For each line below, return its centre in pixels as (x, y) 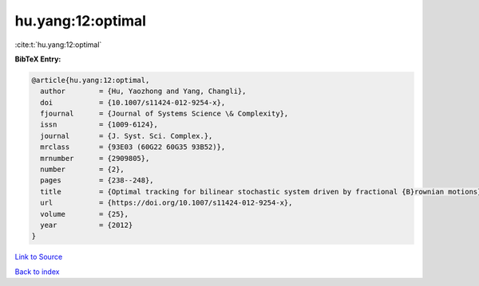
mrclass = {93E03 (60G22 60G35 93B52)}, (133, 147)
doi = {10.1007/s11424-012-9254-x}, (133, 102)
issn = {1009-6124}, (99, 125)
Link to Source (39, 257)
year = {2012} (87, 225)
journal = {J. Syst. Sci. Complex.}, (127, 136)
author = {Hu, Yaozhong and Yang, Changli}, (143, 91)
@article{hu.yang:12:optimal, (91, 80)
